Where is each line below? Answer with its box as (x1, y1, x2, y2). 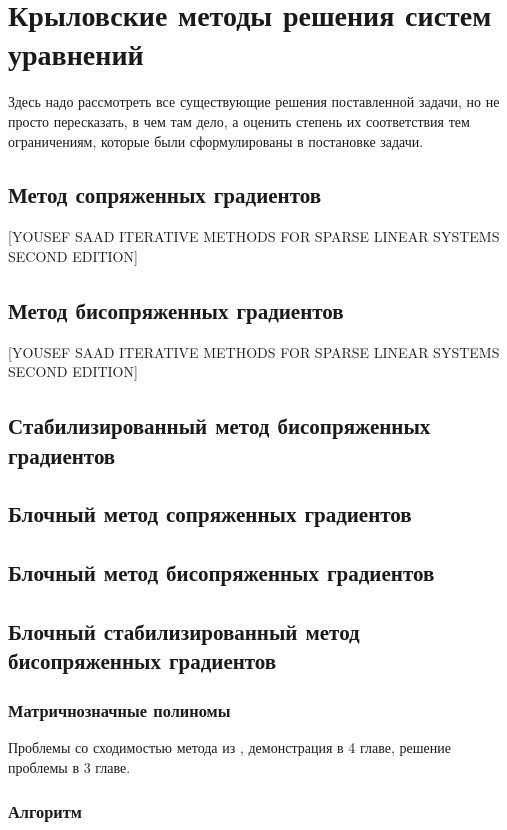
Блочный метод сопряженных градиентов (8, 498, 412, 529)
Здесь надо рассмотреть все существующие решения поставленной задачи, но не (8, 91, 500, 112)
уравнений (8, 33, 144, 74)
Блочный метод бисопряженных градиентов (8, 557, 435, 588)
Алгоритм (8, 799, 82, 824)
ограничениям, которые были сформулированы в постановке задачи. (8, 130, 424, 151)
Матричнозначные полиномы (8, 697, 231, 722)
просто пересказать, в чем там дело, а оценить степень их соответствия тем (8, 110, 470, 131)
